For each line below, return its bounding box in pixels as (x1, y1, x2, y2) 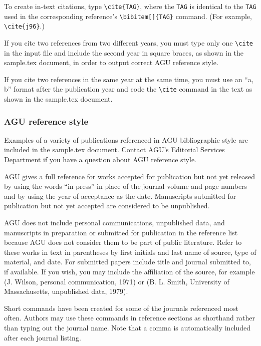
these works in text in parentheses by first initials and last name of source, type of (4, 246, 256, 257)
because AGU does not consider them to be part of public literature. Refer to (4, 237, 242, 247)
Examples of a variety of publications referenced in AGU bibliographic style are (4, 134, 248, 145)
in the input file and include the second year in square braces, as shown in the (4, 47, 244, 58)
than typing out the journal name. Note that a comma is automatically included (4, 322, 251, 332)
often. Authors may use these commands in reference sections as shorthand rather (4, 312, 255, 323)
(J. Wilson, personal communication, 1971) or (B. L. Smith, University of (4, 276, 229, 286)
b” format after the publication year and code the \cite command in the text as (4, 84, 252, 94)
